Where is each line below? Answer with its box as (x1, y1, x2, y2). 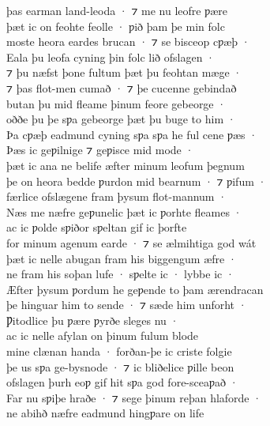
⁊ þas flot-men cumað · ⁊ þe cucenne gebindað (6, 79, 237, 96)
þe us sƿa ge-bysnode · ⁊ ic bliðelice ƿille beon (6, 358, 234, 375)
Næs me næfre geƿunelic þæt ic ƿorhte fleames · (6, 203, 242, 220)
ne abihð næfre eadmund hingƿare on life (6, 405, 204, 421)
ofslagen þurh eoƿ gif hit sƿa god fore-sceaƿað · (6, 374, 238, 390)
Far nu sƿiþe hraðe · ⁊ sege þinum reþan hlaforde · (6, 389, 262, 405)
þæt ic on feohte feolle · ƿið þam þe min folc (6, 17, 225, 34)
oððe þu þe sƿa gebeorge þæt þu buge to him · (6, 111, 236, 127)
